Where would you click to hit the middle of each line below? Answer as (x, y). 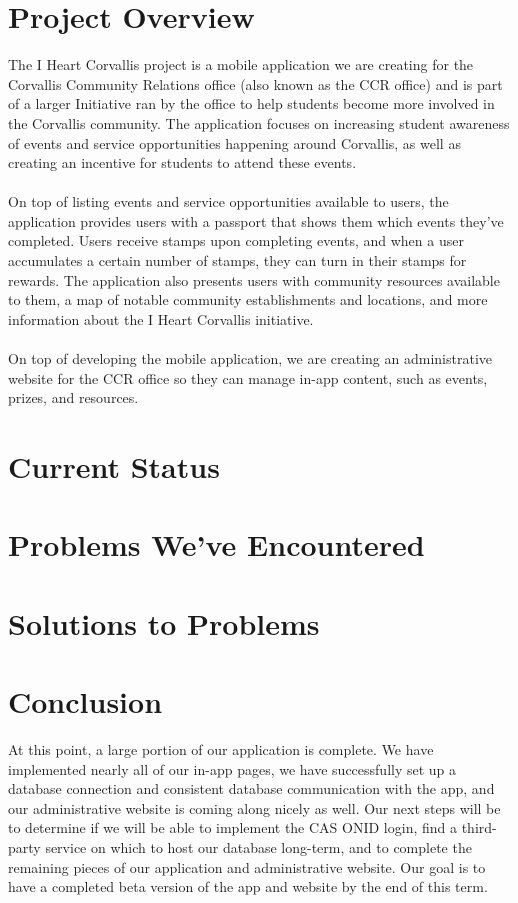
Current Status (114, 466)
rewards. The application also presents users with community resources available (254, 279)
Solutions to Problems (164, 622)
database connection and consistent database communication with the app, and (251, 788)
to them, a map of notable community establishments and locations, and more (248, 299)
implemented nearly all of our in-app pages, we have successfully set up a (232, 768)
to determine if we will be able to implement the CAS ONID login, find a (232, 827)
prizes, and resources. (73, 397)
